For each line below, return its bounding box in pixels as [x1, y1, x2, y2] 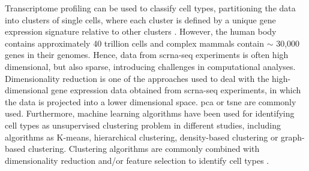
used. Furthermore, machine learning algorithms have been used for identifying [5, 107, 295, 120]
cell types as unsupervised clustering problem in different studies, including [5, 118, 281, 131]
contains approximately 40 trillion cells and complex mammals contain [5, 36, 264, 49]
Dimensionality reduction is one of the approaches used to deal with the [5, 72, 269, 84]
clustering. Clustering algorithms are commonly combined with [28, 142, 260, 155]
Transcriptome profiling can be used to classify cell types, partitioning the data [5, 2, 296, 14]
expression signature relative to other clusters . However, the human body [5, 25, 277, 38]
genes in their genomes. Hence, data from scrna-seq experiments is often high [5, 48, 289, 61]
